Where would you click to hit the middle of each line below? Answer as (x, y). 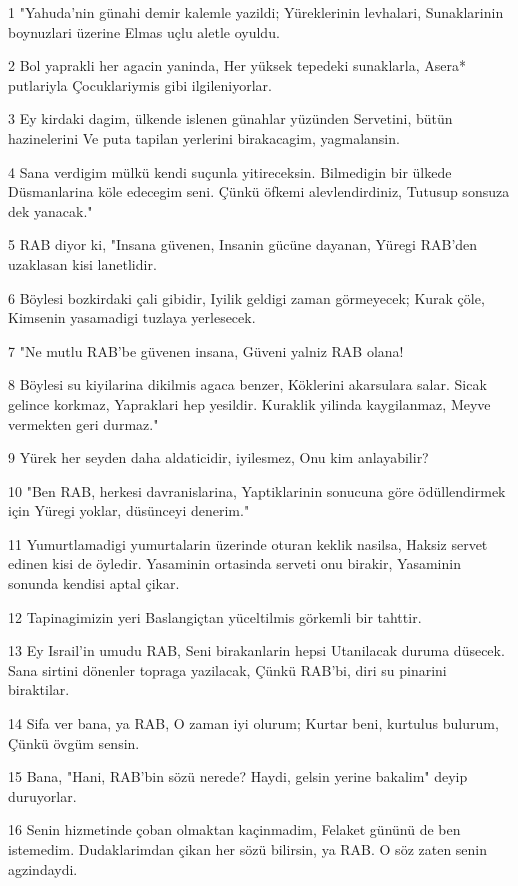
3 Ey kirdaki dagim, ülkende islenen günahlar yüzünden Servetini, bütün (230, 118)
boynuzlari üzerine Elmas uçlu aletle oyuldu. (144, 31)
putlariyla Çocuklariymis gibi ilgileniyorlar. (140, 84)
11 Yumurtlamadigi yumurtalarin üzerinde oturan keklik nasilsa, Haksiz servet (248, 543)
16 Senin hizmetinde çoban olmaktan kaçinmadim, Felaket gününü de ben (234, 829)
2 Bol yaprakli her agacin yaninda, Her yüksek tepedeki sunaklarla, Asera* (237, 65)
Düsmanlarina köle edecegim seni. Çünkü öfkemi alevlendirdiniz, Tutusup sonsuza (259, 191)
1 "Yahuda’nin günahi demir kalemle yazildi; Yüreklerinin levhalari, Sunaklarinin (256, 12)
